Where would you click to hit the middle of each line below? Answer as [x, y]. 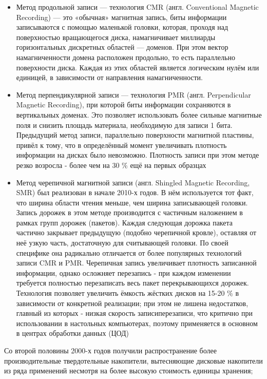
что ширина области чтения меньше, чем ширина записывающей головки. [132, 202]
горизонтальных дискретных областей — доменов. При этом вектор [122, 47]
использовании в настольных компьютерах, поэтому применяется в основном [137, 323]
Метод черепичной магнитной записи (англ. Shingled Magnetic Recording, [133, 182]
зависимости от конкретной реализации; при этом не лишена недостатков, [132, 303]
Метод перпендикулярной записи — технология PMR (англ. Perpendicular [133, 94]
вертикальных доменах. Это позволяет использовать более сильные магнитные [139, 114]
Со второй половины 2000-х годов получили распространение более [110, 350]
